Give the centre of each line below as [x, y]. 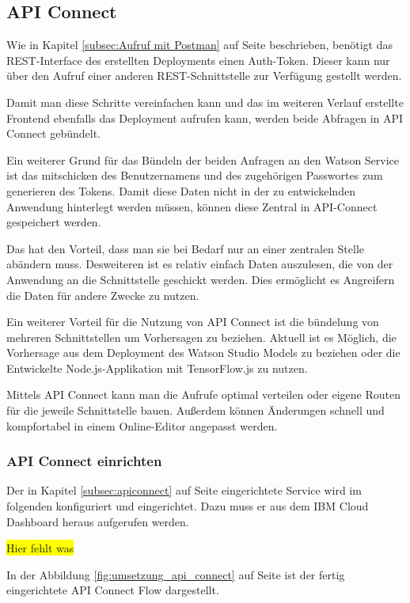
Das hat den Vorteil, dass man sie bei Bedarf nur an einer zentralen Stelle [185, 248]
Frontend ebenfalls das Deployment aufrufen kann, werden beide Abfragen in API [205, 118]
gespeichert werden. [54, 222]
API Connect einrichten [84, 461]
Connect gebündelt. [54, 133]
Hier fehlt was [40, 548]
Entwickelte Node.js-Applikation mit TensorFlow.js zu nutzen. [157, 368]
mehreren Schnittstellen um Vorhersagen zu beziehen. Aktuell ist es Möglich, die [201, 337]
